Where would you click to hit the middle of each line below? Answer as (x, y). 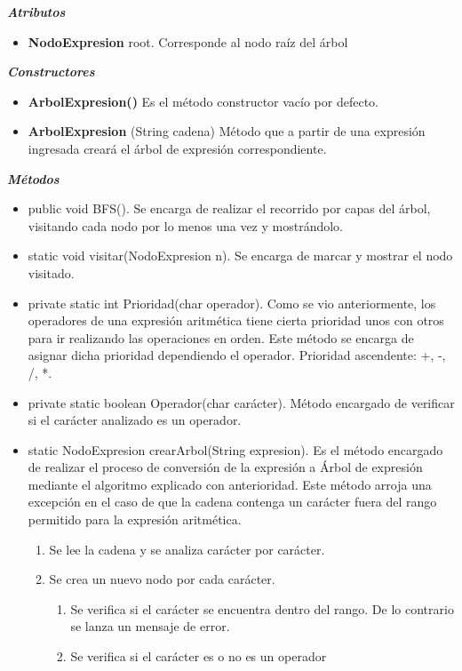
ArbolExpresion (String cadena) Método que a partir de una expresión (227, 131)
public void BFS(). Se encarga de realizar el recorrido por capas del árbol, (229, 208)
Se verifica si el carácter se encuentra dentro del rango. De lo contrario (262, 608)
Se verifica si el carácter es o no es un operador (199, 656)
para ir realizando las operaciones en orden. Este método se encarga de (221, 337)
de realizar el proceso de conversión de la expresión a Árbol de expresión (225, 467)
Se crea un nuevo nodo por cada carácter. (162, 579)
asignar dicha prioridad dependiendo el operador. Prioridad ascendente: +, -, (237, 355)
